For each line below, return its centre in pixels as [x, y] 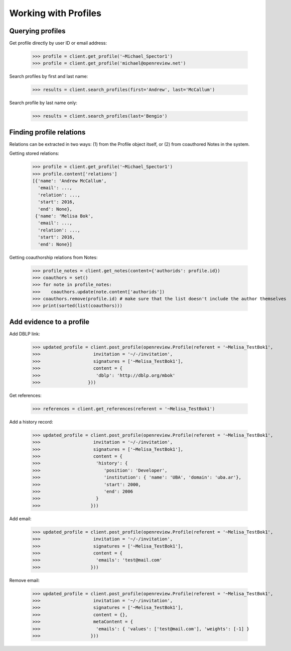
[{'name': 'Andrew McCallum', [69, 181]
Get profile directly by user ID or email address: [58, 43]
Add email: [20, 519]
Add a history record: [31, 422]
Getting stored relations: [34, 153]
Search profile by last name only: [43, 103]
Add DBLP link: [25, 334]
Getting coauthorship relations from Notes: [53, 257]
